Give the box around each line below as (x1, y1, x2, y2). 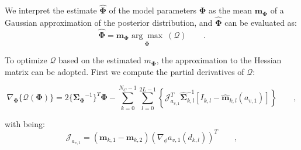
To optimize (5, 54, 47, 66)
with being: (5, 117, 45, 129)
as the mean (209, 4, 252, 16)
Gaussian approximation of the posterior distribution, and (5, 16, 213, 29)
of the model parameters (109, 4, 197, 16)
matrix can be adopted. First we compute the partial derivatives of (5, 65, 244, 77)
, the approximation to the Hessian (156, 54, 282, 66)
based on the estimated (58, 54, 141, 66)
